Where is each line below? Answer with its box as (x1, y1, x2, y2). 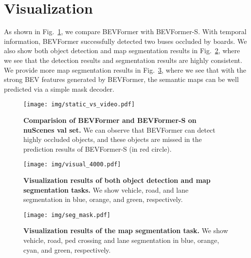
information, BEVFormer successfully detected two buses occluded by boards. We (4, 36, 247, 46)
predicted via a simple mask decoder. (4, 83, 114, 94)
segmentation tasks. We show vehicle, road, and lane (23, 184, 189, 195)
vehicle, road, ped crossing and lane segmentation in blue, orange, (23, 235, 219, 245)
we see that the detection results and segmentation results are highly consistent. (4, 55, 242, 65)
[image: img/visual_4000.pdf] (23, 161, 121, 168)
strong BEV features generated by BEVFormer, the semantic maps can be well (4, 74, 239, 84)
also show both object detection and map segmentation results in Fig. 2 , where (4, 45, 240, 56)
